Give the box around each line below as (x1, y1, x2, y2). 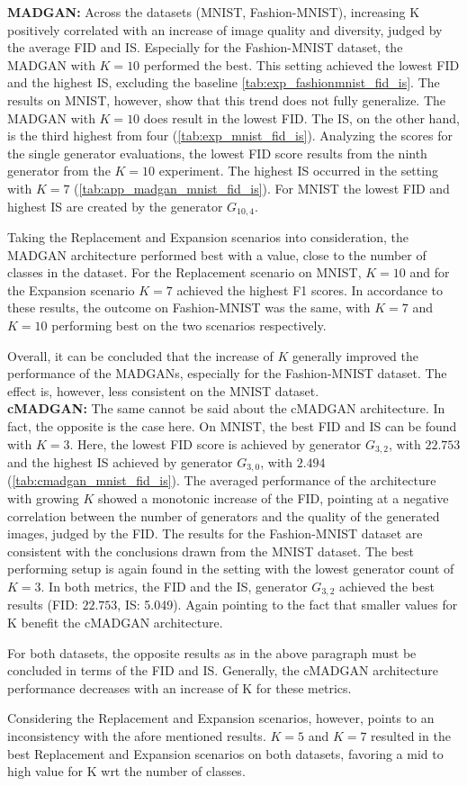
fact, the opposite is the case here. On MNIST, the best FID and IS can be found (7, 416, 457, 435)
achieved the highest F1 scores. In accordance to (176, 280, 444, 299)
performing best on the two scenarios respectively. (51, 315, 327, 334)
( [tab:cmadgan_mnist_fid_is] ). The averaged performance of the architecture (7, 471, 436, 490)
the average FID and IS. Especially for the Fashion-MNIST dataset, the (7, 38, 403, 57)
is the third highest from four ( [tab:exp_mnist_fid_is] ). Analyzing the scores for (7, 126, 453, 145)
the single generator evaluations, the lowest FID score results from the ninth (7, 143, 427, 162)
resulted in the (371, 727, 451, 745)
